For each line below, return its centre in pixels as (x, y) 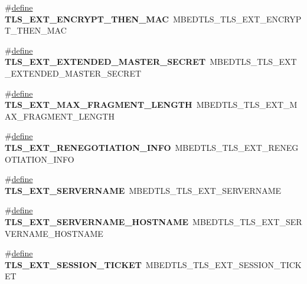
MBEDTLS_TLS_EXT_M (247, 105)
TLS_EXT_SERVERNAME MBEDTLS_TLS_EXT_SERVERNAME (143, 190)
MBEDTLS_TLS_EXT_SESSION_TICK (223, 264)
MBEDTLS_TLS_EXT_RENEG (237, 147)
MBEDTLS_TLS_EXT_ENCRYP (237, 19)
